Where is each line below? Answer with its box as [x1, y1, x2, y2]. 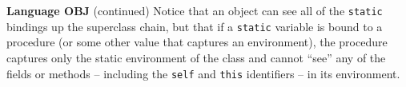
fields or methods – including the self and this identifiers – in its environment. [6, 65, 400, 81]
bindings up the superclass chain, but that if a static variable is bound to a [6, 18, 383, 34]
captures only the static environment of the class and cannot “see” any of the [6, 49, 386, 65]
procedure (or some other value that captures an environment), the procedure [6, 34, 388, 50]
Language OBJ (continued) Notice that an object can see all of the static [6, 2, 383, 18]
